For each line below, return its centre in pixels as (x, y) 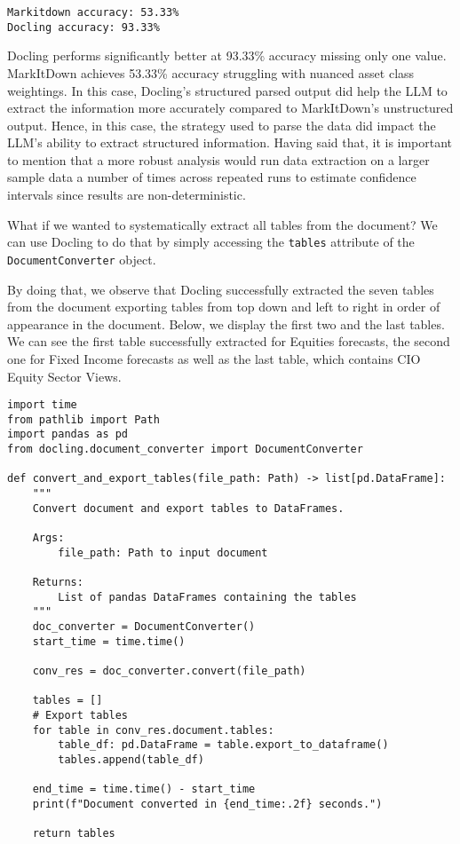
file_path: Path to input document (163, 552)
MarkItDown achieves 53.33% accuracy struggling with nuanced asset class (211, 72)
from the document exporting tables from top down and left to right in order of (224, 307)
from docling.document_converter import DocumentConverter (185, 450)
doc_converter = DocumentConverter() (144, 626)
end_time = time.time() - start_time (144, 789)
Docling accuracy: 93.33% (83, 27)
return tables (74, 834)
